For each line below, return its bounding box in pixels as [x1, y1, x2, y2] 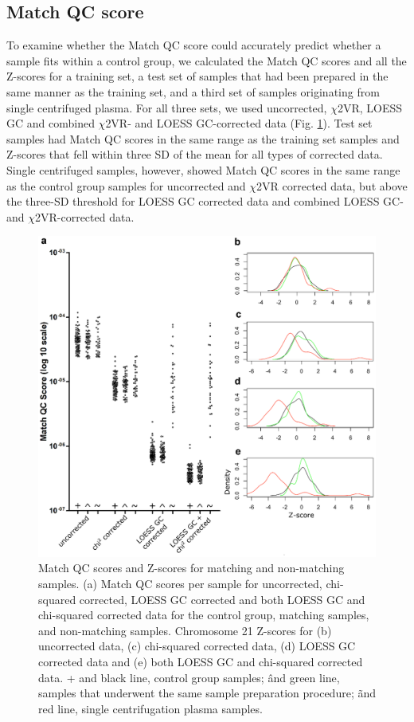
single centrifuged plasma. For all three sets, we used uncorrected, [6, 99, 327, 116]
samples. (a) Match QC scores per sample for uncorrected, [38, 575, 322, 591]
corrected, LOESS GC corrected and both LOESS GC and [79, 591, 365, 607]
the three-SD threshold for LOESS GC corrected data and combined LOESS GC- [6, 193, 404, 210]
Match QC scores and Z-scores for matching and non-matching [38, 559, 345, 576]
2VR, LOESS [337, 99, 403, 116]
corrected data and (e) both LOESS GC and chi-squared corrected [38, 653, 363, 669]
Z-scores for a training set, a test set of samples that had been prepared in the [6, 68, 389, 84]
